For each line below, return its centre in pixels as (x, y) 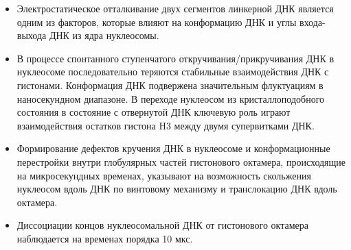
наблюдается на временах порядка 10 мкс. (105, 238)
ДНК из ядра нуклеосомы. (104, 35)
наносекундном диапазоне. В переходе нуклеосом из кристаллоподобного (171, 98)
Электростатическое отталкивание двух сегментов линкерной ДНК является (175, 8)
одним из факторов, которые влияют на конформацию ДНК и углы (157, 22)
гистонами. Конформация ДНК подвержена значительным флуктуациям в (170, 85)
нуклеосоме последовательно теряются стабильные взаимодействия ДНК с (173, 72)
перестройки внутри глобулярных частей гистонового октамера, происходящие (181, 161)
